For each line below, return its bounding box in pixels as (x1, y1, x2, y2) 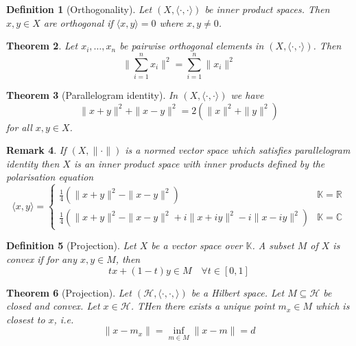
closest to (6, 312, 45, 326)
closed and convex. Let (6, 299, 100, 313)
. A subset (252, 238, 294, 253)
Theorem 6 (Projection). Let (6, 285, 132, 299)
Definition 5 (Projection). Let (6, 238, 137, 253)
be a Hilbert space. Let (191, 285, 285, 299)
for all (6, 119, 32, 134)
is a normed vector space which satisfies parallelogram (125, 143, 351, 157)
